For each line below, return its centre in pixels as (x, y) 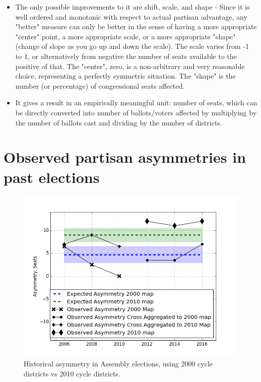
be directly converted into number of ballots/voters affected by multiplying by (136, 112)
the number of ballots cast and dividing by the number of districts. (119, 122)
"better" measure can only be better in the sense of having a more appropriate (136, 26)
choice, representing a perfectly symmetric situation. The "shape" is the (125, 76)
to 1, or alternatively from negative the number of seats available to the (126, 56)
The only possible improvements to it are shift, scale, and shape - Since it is (133, 7)
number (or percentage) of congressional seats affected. (100, 85)
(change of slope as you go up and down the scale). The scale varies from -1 (132, 46)
